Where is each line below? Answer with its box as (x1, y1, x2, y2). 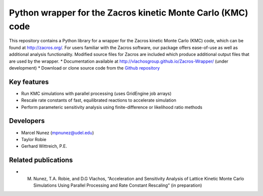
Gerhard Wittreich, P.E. (21, 143, 67, 149)
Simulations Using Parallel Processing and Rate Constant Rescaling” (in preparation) (33, 182, 202, 188)
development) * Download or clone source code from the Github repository (9, 65, 160, 71)
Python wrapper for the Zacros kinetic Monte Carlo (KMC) (9, 7, 248, 18)
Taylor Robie (21, 136, 46, 142)
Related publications (9, 156, 73, 164)
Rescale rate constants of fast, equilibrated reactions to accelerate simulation (21, 97, 176, 103)
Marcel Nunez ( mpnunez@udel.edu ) (21, 129, 94, 136)
